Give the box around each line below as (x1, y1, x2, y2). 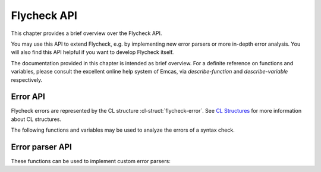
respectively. (11, 76, 43, 83)
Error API (11, 92, 46, 102)
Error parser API (11, 142, 73, 152)
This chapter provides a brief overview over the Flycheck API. (11, 30, 162, 37)
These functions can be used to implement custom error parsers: (11, 158, 171, 165)
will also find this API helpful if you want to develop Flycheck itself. (11, 49, 174, 56)
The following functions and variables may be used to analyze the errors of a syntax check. (11, 126, 235, 133)
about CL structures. (11, 116, 62, 123)
